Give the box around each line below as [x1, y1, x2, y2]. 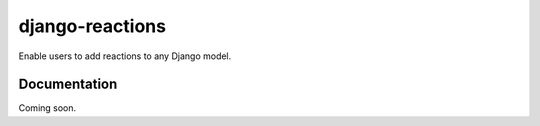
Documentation [18, 76, 118, 93]
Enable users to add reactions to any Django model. [18, 50, 232, 62]
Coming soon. [18, 102, 77, 114]
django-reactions [18, 15, 167, 37]
